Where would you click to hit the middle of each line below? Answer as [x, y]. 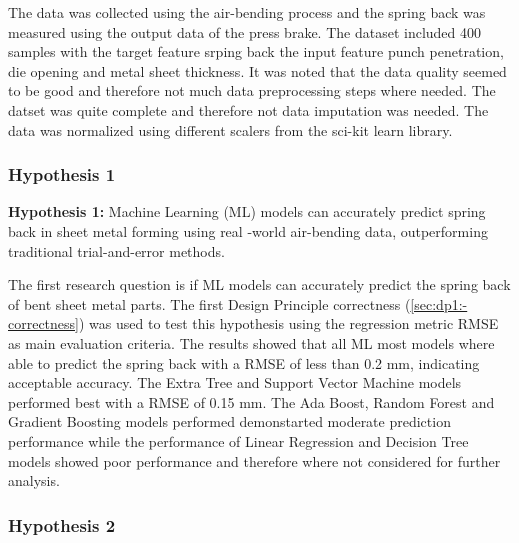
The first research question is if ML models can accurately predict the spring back [259, 284]
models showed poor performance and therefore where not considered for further [254, 460]
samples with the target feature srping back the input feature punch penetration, [256, 51]
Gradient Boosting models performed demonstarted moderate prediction [229, 421]
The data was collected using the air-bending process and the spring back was [247, 12]
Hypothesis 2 [62, 524]
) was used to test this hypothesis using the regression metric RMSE [289, 323]
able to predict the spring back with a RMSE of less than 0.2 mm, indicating [244, 362]
